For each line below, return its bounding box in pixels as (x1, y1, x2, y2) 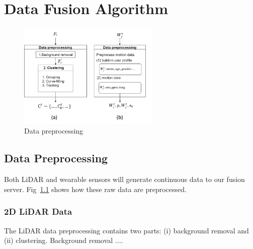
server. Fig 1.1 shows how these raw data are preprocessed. (4, 183, 187, 194)
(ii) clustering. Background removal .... (4, 235, 123, 245)
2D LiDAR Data (4, 205, 72, 218)
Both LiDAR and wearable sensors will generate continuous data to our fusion (4, 174, 245, 184)
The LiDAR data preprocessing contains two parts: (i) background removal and (4, 225, 249, 235)
